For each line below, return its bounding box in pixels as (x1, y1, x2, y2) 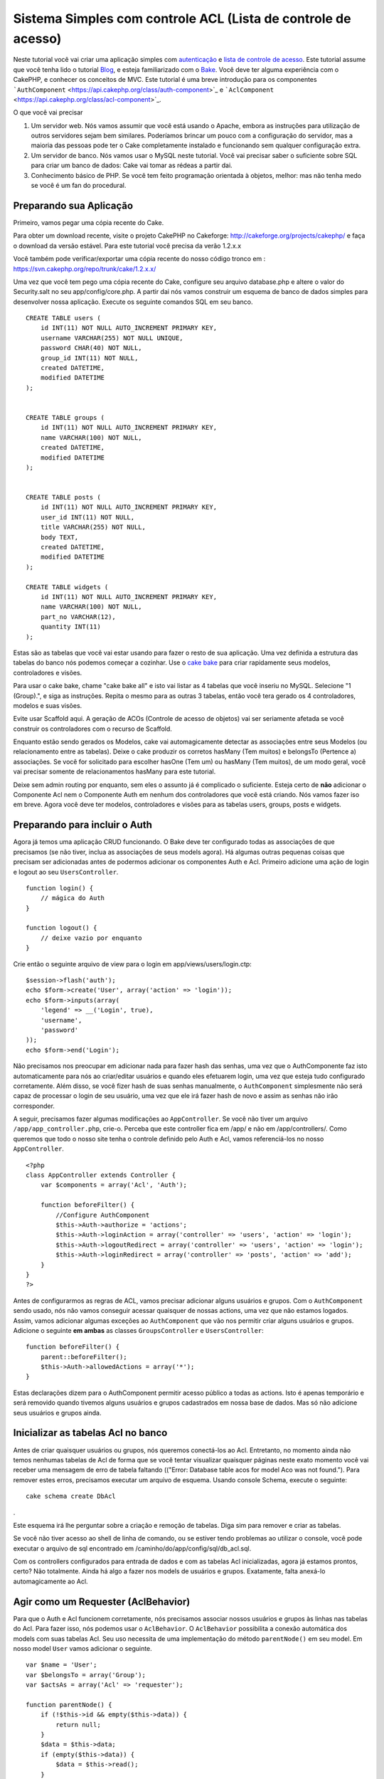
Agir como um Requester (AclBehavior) (13, 1595, 191, 1608)
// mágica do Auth (40, 894, 105, 902)
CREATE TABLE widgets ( (26, 583, 109, 591)
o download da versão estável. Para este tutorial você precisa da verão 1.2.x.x (13, 241, 242, 250)
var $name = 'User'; (26, 1661, 97, 1669)
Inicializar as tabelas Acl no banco (13, 1427, 168, 1439)
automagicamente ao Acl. (13, 1577, 88, 1585)
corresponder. (13, 1102, 55, 1110)
